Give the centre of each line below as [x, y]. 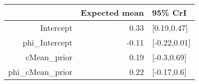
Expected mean [112, 12]
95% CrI [169, 12]
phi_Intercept [47, 42]
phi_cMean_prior [40, 72]
